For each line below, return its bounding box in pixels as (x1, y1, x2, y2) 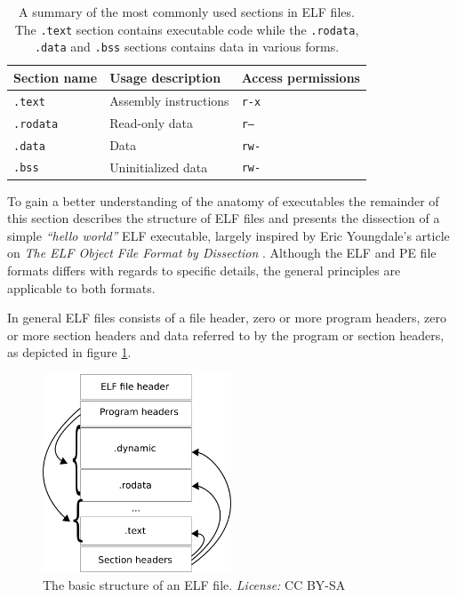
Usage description (109, 68, 221, 86)
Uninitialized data (109, 157, 208, 176)
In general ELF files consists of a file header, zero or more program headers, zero (7, 308, 446, 327)
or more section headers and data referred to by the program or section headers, (7, 325, 445, 344)
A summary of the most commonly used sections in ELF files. (19, 3, 355, 20)
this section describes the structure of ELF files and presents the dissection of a (7, 209, 440, 227)
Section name (13, 68, 98, 86)
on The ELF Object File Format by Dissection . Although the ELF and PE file (7, 243, 437, 262)
